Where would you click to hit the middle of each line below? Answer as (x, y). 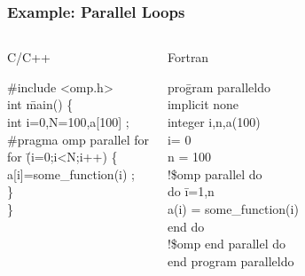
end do (186, 226)
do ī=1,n (191, 191)
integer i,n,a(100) (214, 122)
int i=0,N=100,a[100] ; (68, 122)
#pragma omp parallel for (78, 139)
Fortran (188, 57)
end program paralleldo (231, 260)
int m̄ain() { (40, 104)
